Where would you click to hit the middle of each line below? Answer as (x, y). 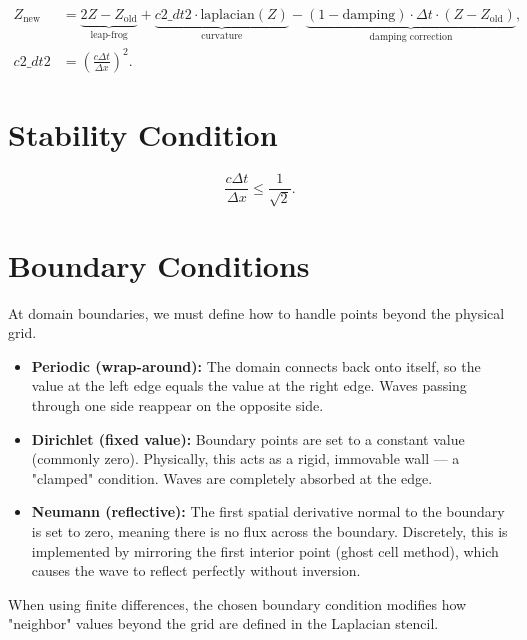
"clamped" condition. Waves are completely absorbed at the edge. (232, 477)
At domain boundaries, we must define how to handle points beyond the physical (256, 312)
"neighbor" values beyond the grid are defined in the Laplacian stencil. (223, 623)
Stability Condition (143, 134)
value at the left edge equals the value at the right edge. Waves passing (249, 385)
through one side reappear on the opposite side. (177, 405)
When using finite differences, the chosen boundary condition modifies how (237, 603)
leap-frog (109, 35)
